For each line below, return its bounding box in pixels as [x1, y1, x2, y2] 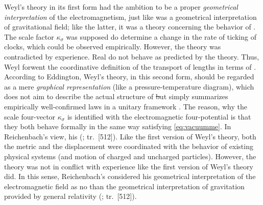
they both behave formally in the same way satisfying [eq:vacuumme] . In [4, 121, 231, 132]
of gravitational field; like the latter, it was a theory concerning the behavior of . [4, 21, 256, 32]
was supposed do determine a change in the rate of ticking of [66, 31, 256, 42]
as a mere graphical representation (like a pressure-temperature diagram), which [4, 81, 254, 92]
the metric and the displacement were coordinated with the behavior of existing [4, 141, 253, 152]
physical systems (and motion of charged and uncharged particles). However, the [4, 151, 256, 161]
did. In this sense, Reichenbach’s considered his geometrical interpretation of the [4, 171, 256, 182]
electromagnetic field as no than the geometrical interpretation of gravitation [4, 181, 245, 191]
